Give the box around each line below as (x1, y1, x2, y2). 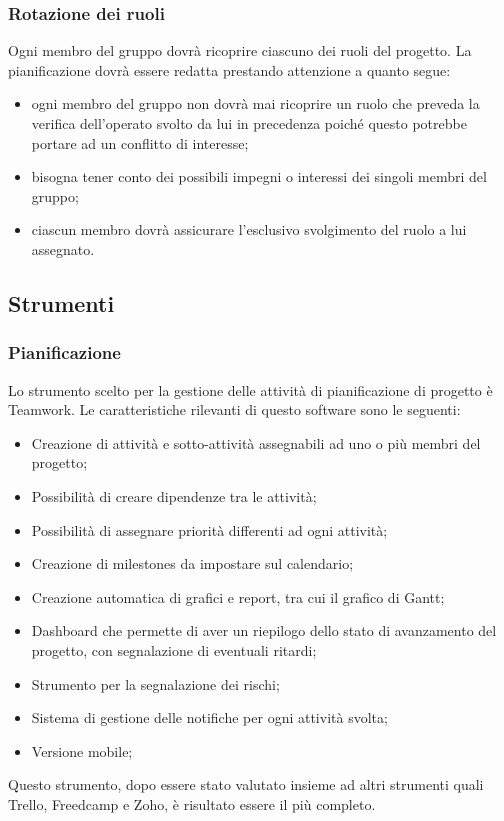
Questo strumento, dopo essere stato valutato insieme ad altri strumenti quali (8, 774, 484, 795)
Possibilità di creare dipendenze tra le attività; (31, 485, 317, 506)
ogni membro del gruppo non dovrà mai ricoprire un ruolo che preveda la (31, 93, 480, 114)
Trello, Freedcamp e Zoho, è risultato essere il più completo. (8, 793, 376, 814)
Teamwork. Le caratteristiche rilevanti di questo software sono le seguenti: (8, 399, 461, 420)
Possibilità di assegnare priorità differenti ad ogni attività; (31, 519, 388, 540)
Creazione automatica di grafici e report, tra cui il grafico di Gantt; (31, 586, 445, 607)
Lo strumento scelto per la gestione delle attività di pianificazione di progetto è (8, 379, 493, 400)
